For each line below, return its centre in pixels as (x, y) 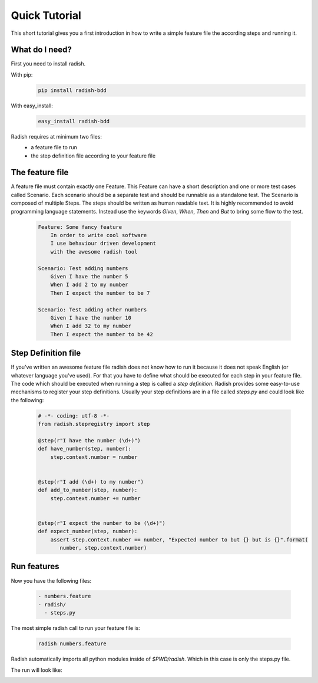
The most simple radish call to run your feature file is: (76, 628)
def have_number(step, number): (85, 449)
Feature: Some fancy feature (80, 227)
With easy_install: (32, 106)
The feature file (40, 173)
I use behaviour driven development (103, 244)
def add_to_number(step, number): (88, 490)
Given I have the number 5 (90, 276)
